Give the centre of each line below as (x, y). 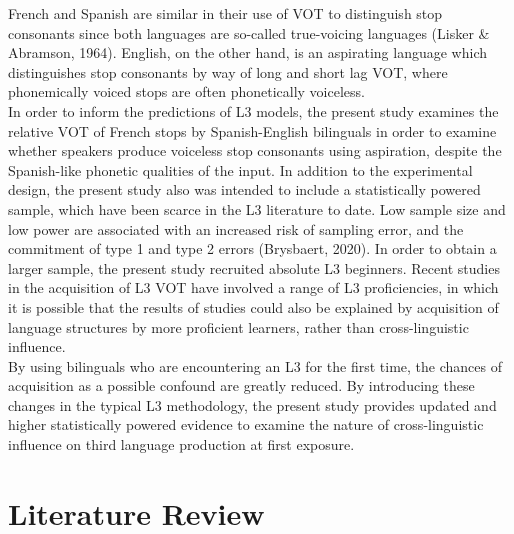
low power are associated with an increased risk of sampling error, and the (236, 228)
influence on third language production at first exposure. (181, 444)
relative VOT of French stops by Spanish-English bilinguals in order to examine (252, 130)
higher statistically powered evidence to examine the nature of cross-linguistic (246, 424)
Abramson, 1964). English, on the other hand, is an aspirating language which (248, 52)
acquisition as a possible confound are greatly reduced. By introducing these (241, 385)
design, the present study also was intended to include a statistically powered (244, 189)
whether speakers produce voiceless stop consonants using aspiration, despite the (255, 150)
